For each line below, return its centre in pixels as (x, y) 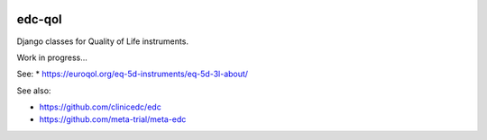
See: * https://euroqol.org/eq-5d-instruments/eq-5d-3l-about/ (132, 74)
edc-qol (39, 19)
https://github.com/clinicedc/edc (100, 107)
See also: (34, 91)
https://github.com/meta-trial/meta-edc (113, 119)
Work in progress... (52, 57)
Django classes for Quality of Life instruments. (103, 41)
